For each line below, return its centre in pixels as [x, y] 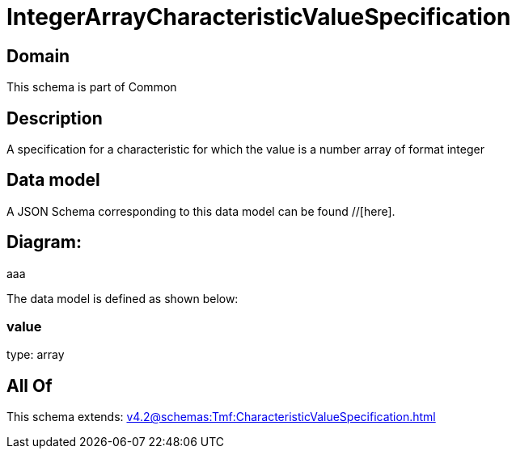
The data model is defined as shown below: [123, 298]
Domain [38, 56]
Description [55, 118]
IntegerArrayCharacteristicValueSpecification [259, 17]
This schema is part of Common [92, 87]
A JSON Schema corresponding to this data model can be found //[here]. [201, 211]
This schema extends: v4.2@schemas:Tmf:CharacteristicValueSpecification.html [221, 417]
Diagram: [44, 242]
